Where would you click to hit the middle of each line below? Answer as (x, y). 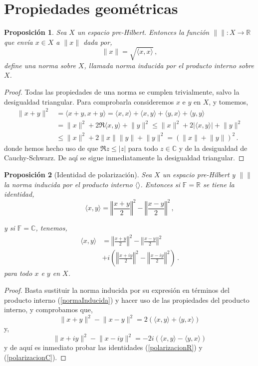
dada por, (98, 42)
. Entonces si (160, 184)
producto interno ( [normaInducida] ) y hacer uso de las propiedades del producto (127, 300)
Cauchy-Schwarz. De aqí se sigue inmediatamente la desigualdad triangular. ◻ (124, 158)
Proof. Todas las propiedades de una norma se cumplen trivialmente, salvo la (122, 92)
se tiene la (219, 184)
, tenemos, (51, 228)
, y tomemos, (229, 101)
